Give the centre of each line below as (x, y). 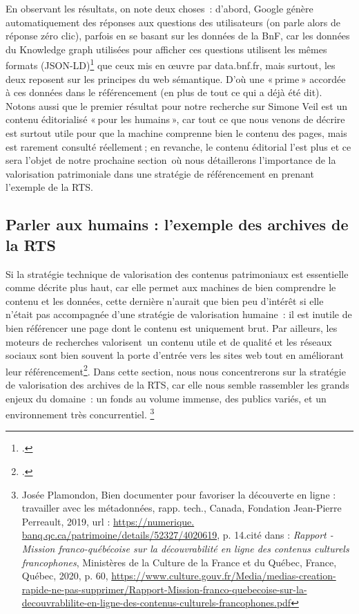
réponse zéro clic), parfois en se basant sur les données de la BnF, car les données (178, 36)
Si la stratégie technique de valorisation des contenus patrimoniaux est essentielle (177, 273)
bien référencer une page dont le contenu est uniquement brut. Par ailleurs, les (172, 327)
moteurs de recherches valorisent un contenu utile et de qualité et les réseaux (169, 341)
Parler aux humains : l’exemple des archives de (177, 224)
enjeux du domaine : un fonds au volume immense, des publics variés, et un (166, 398)
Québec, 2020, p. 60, (65, 576)
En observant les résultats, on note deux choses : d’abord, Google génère (159, 8)
